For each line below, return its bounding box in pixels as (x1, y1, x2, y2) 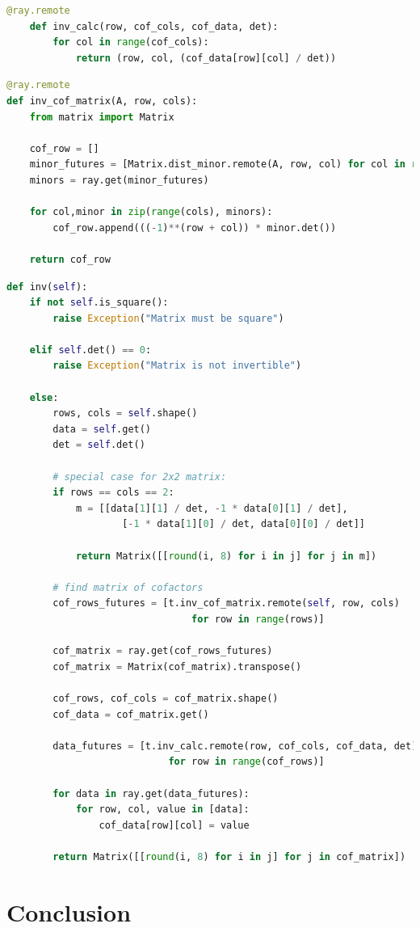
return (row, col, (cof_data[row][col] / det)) (75, 52, 337, 64)
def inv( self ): (6, 281, 88, 293)
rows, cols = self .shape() (52, 407, 198, 420)
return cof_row (29, 253, 111, 265)
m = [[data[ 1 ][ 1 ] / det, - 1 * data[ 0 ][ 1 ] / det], (75, 502, 348, 514)
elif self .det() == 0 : (29, 344, 152, 356)
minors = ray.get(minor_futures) (29, 174, 209, 186)
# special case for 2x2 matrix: (52, 470, 227, 483)
